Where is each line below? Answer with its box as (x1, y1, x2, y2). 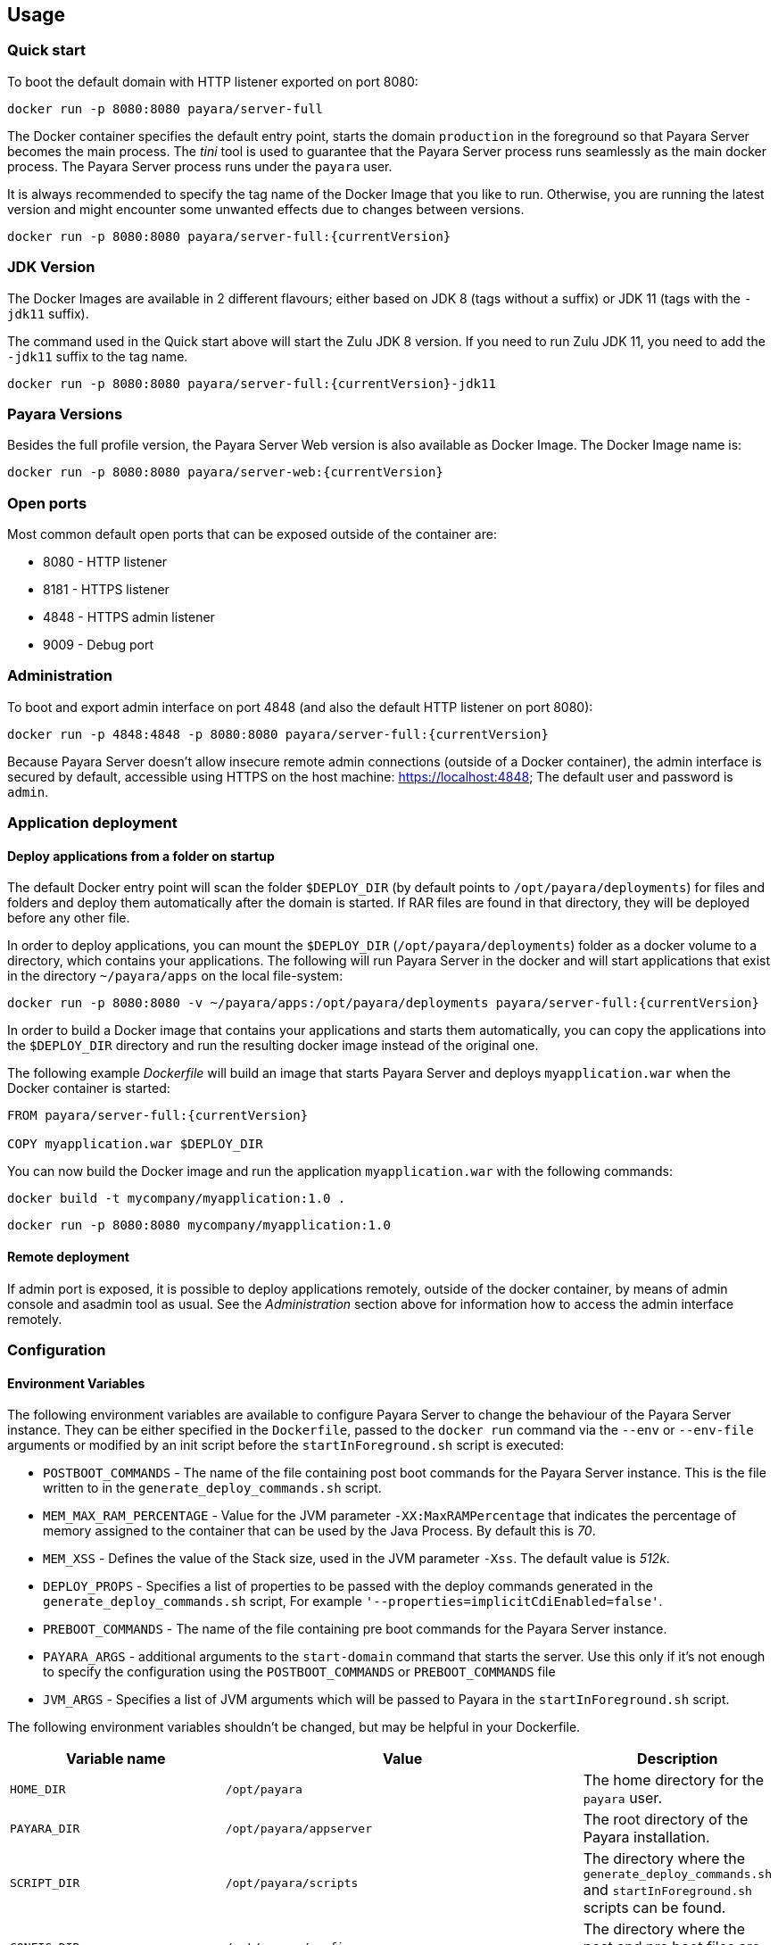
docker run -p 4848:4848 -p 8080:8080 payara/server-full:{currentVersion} (7, 726, 549, 741)
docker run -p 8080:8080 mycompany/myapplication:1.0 (7, 1218, 391, 1233)
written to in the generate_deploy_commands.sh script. (43, 1480, 382, 1496)
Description (637, 1750, 718, 1768)
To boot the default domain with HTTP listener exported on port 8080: (7, 73, 418, 89)
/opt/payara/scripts (225, 1876, 359, 1891)
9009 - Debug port (43, 637, 154, 653)
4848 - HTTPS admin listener (43, 609, 215, 625)
